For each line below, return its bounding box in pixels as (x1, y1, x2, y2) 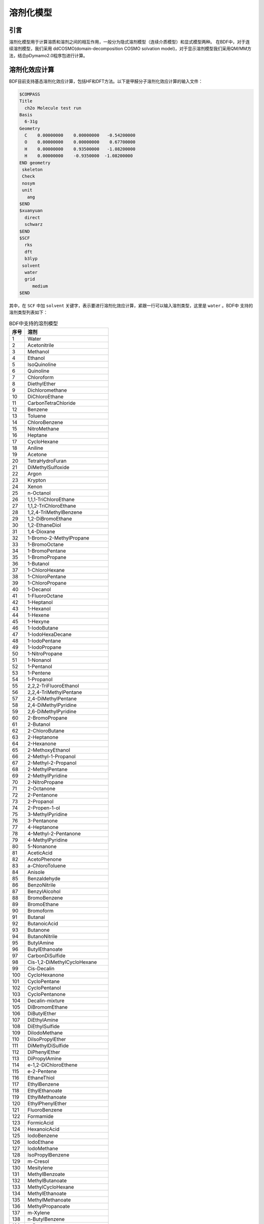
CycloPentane (27, 978, 60, 985)
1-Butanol (27, 561, 50, 567)
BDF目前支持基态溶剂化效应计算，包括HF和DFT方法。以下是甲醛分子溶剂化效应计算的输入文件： (9, 78, 203, 84)
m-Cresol (27, 1158, 49, 1165)
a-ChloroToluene (27, 862, 66, 869)
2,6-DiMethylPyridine (27, 708, 77, 715)
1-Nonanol (27, 657, 51, 663)
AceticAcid (27, 849, 53, 856)
